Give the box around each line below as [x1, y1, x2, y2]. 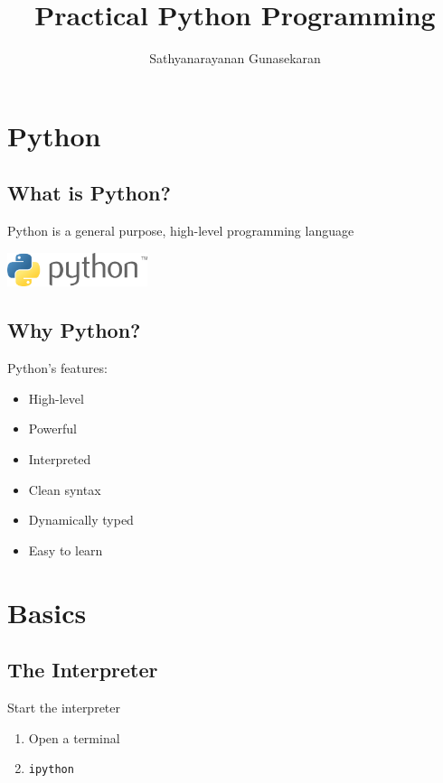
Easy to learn [28, 540, 103, 559]
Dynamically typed [28, 510, 134, 529]
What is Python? [7, 179, 171, 207]
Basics [7, 593, 87, 630]
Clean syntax [28, 480, 101, 499]
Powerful [28, 419, 77, 438]
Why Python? [7, 316, 141, 344]
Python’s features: [7, 359, 108, 378]
